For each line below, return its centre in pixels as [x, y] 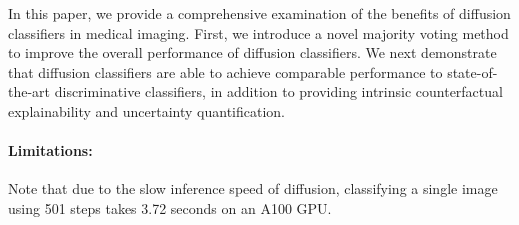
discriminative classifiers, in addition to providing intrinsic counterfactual [278, 91]
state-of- [472, 71]
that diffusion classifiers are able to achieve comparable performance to [225, 71]
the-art [29, 91]
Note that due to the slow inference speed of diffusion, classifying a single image [253, 188]
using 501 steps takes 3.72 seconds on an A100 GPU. [170, 207]
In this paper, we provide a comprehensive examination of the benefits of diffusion [259, 13]
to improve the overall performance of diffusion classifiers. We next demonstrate [252, 52]
